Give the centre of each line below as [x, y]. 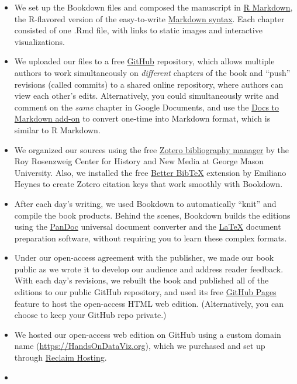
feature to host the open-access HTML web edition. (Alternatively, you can [149, 303]
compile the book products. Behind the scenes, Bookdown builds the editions [152, 215]
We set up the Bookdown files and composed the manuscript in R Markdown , [153, 7]
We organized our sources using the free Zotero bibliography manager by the [151, 149]
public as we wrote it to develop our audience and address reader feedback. [149, 269]
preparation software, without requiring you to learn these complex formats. [151, 238]
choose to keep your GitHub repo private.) [90, 315]
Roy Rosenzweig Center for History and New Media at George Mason [139, 161]
